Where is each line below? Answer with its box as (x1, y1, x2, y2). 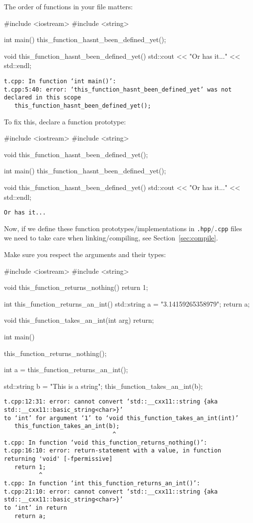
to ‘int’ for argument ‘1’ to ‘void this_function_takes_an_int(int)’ (4, 414, 239, 422)
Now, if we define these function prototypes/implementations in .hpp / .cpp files (4, 223, 242, 233)
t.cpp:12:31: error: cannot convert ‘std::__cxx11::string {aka (4, 398, 218, 405)
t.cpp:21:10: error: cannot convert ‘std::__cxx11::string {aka (4, 488, 218, 495)
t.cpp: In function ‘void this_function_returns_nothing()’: (4, 439, 207, 446)
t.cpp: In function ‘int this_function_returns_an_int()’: (4, 479, 200, 487)
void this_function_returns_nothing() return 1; (4, 282, 148, 292)
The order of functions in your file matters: (4, 1, 133, 11)
